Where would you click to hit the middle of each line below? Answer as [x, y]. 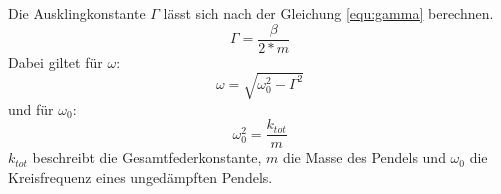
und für [31, 108]
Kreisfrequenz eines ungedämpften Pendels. [140, 177]
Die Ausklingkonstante [77, 13]
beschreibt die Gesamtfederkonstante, [147, 157]
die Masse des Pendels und [364, 157]
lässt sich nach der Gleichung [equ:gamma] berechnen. [328, 13]
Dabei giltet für [55, 61]
